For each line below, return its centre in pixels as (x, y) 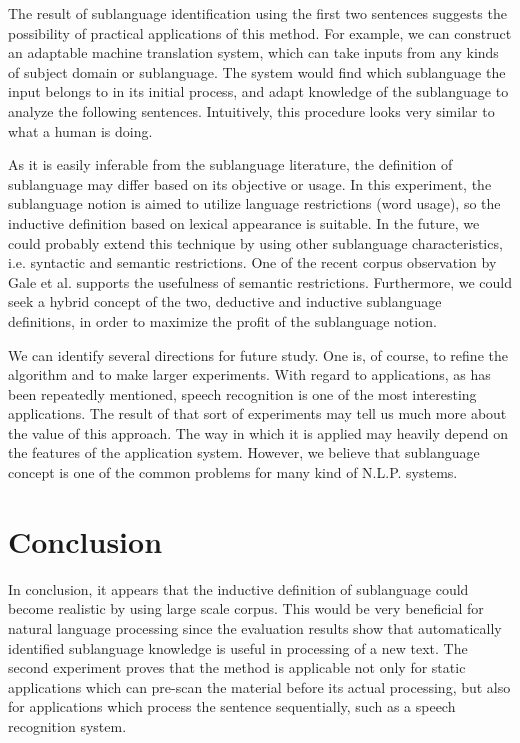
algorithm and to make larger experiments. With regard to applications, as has (249, 374)
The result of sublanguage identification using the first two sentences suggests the (257, 13)
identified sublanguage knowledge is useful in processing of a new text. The (238, 647)
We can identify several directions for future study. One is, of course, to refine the (258, 354)
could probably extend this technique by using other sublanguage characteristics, (255, 242)
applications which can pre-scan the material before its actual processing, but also (259, 686)
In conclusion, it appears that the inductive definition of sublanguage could (238, 588)
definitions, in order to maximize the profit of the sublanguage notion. (222, 320)
